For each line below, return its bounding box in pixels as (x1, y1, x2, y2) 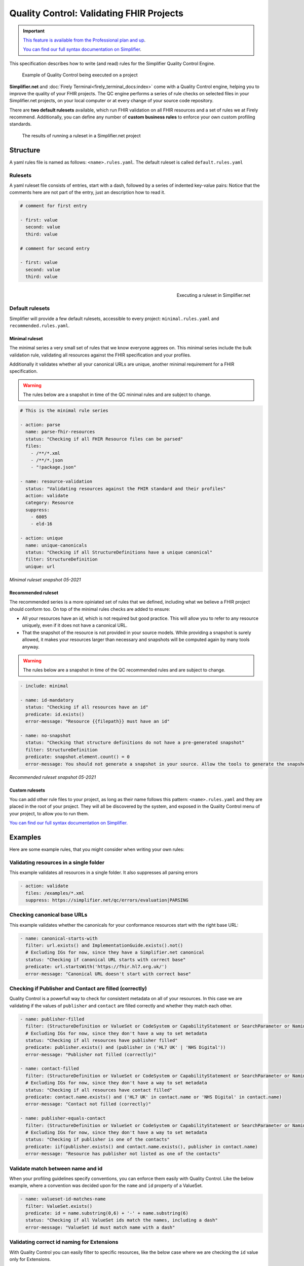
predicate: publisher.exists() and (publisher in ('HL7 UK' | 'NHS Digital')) (25, 1045, 226, 1050)
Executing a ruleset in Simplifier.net (176, 292, 250, 298)
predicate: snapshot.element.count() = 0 (25, 754, 130, 760)
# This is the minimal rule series (20, 408, 108, 414)
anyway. (22, 644, 40, 650)
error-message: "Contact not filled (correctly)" (25, 1101, 151, 1107)
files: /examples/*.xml (25, 890, 85, 896)
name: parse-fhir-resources (25, 429, 95, 435)
